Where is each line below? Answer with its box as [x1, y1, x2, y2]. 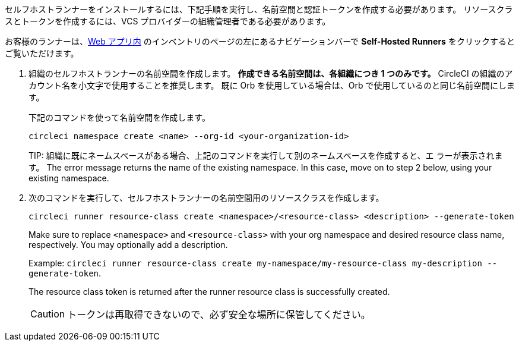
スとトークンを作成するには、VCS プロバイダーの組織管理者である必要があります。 [5, 16, 331, 26]
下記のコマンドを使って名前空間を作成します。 [29, 112, 210, 122]
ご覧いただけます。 [5, 48, 79, 58]
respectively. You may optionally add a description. [29, 240, 228, 250]
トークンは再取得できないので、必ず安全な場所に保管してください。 [67, 309, 371, 320]
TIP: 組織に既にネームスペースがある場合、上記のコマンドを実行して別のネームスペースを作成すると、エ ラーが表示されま [29, 150, 503, 161]
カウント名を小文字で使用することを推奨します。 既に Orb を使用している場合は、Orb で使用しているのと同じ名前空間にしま [29, 80, 515, 90]
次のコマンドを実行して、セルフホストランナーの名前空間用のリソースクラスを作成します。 [29, 193, 384, 203]
